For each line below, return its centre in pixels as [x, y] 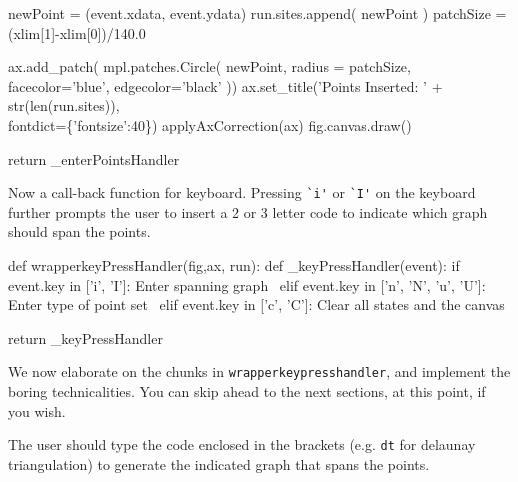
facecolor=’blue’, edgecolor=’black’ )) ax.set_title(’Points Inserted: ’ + [225, 85]
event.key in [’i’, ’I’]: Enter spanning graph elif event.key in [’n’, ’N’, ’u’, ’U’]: [247, 284]
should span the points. [79, 231]
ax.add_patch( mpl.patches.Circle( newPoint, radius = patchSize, [209, 66]
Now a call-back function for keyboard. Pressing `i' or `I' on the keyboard [242, 192]
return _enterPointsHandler [94, 158]
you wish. [37, 410]
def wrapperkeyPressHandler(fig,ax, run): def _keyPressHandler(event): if [234, 265]
